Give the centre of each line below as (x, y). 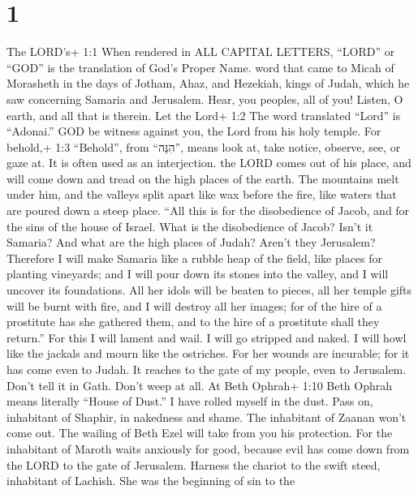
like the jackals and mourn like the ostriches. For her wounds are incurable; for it (208, 353)
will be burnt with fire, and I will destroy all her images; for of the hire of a (194, 305)
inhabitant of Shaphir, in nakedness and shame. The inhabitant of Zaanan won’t (207, 417)
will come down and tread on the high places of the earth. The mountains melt (203, 178)
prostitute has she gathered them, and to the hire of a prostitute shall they (193, 322)
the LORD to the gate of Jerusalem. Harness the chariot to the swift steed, (194, 464)
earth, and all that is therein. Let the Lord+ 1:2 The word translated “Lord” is (204, 115)
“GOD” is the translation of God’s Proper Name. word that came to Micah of (200, 67)
